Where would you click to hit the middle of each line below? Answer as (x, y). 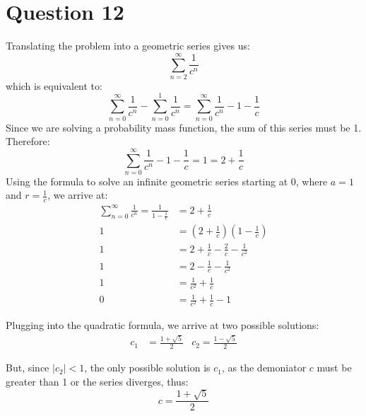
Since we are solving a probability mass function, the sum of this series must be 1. (184, 127)
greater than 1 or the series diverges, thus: (97, 381)
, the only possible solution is (147, 368)
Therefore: (28, 141)
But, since (28, 368)
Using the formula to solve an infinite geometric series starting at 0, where (167, 181)
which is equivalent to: (54, 85)
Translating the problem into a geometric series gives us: (128, 46)
